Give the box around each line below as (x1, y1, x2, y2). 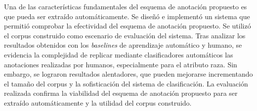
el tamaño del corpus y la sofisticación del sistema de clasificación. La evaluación (4, 78, 248, 88)
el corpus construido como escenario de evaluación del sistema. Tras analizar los (4, 30, 246, 40)
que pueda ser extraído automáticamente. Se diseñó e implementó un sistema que (4, 11, 250, 21)
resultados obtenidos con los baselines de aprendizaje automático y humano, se (4, 40, 242, 50)
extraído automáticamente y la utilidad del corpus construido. (4, 97, 192, 108)
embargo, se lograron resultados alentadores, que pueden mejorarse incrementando (4, 69, 253, 79)
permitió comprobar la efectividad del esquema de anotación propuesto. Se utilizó (4, 21, 251, 31)
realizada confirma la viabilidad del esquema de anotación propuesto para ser (4, 88, 238, 98)
